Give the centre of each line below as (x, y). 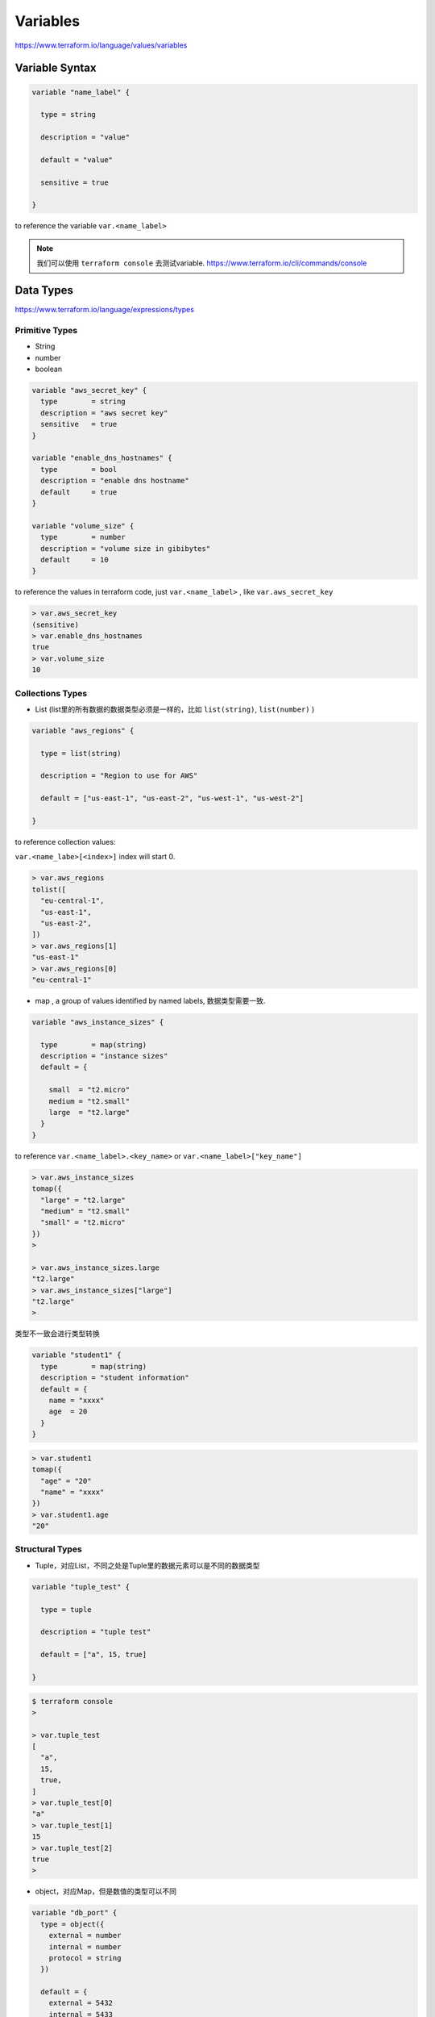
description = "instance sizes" (104, 1056)
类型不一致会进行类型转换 (57, 1334)
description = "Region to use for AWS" (119, 776)
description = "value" (85, 138)
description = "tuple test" (96, 1632)
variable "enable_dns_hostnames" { (102, 458)
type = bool (79, 469)
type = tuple (66, 1609)
